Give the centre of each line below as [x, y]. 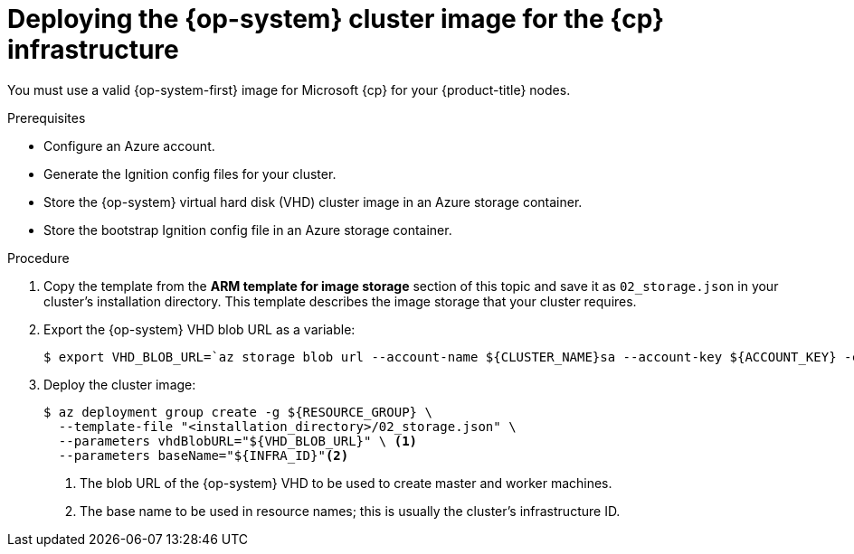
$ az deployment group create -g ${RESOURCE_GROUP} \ [238, 412]
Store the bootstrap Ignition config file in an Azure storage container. [248, 230]
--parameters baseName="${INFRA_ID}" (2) [204, 455]
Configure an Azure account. [129, 146]
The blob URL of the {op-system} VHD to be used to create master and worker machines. [346, 483]
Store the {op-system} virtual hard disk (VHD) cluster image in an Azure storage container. [313, 202]
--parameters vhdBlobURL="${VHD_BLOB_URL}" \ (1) [238, 441]
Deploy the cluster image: [120, 384]
